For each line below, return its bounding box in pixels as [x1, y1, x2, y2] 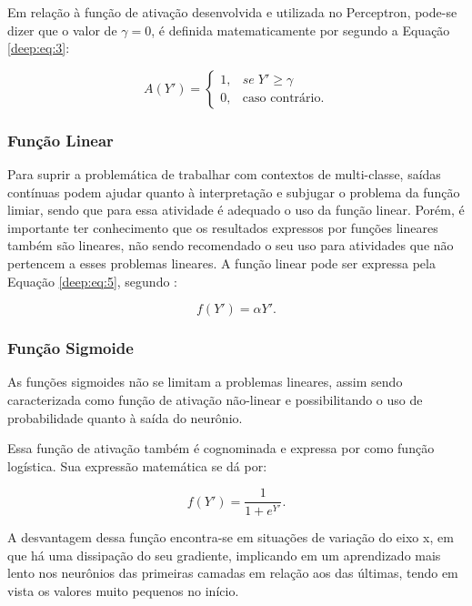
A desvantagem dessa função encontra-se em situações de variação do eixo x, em [7, 528, 454, 547]
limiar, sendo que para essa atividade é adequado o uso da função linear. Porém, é [7, 200, 465, 219]
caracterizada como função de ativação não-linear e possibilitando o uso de [7, 389, 423, 409]
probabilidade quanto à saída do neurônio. [7, 408, 243, 427]
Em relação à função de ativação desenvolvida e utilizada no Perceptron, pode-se [7, 3, 457, 21]
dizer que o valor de [7, 20, 117, 39]
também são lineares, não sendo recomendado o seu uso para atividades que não [7, 236, 454, 255]
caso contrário [242, 92, 321, 106]
